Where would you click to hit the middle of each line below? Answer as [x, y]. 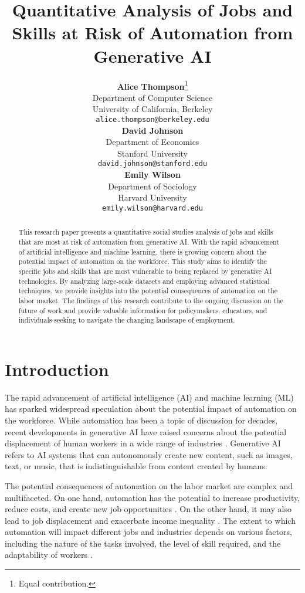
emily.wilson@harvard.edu [152, 208]
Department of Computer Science [152, 97]
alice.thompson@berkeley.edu [152, 119]
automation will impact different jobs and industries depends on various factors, [148, 532]
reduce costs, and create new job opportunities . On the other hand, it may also [148, 509]
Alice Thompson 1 [152, 85]
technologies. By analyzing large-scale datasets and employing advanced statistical [144, 281]
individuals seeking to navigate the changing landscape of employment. [127, 320]
